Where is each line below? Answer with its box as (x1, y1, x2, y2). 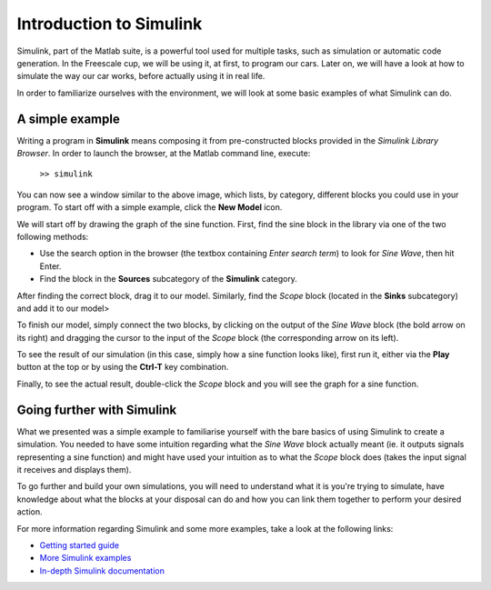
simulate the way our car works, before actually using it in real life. (16, 71, 266, 82)
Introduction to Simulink (16, 14, 203, 34)
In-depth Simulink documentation (39, 565, 165, 576)
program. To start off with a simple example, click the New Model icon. (16, 202, 283, 213)
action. (16, 506, 43, 517)
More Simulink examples (39, 553, 132, 564)
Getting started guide (39, 539, 120, 550)
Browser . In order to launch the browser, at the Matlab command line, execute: (16, 148, 311, 159)
